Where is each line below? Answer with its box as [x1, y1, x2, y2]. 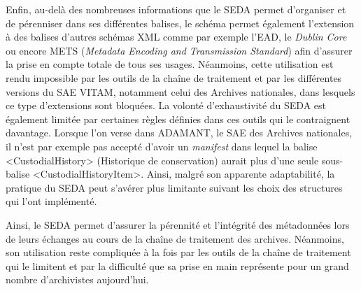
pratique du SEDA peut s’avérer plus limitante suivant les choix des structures [6, 180, 343, 194]
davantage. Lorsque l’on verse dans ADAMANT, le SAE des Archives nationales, [6, 125, 353, 140]
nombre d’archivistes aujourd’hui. [6, 272, 149, 287]
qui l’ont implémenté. [6, 194, 97, 208]
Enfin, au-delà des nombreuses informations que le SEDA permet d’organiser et [6, 2, 346, 16]
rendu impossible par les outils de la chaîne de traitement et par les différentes [6, 70, 342, 85]
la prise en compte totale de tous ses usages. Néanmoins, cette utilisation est [6, 57, 334, 71]
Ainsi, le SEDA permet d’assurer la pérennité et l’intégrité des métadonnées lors [6, 217, 350, 232]
